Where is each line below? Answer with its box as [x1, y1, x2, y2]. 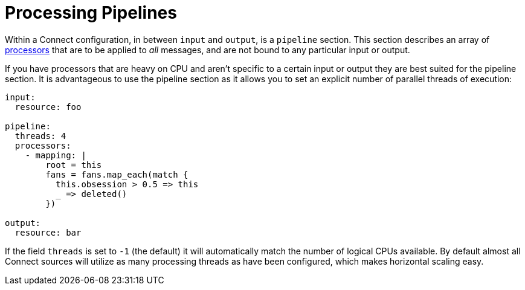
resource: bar [14, 227, 82, 237]
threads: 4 [14, 130, 66, 141]
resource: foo [14, 101, 82, 112]
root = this [45, 159, 102, 170]
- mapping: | [25, 150, 86, 160]
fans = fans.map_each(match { [45, 169, 188, 179]
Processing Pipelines [5, 2, 177, 23]
